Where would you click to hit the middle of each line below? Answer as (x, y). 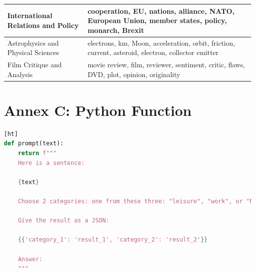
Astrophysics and (33, 42)
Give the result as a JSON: (64, 221)
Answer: (30, 259)
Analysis (20, 74)
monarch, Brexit (116, 30)
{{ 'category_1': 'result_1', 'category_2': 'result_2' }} (113, 240)
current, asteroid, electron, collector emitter (153, 52)
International (30, 15)
